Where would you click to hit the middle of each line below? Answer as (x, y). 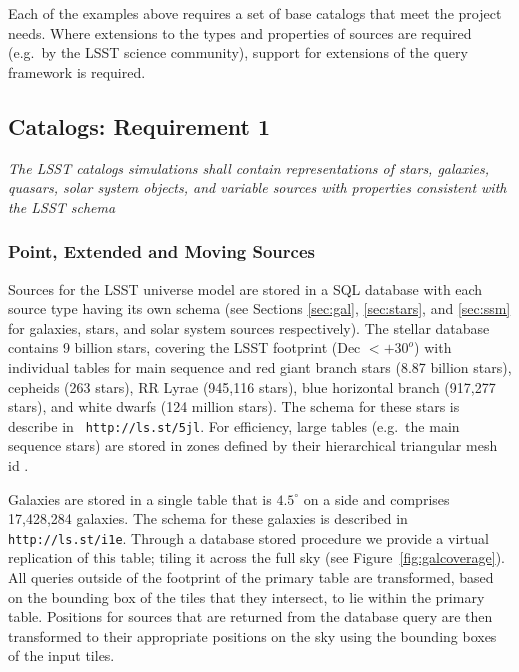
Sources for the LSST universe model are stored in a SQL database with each (245, 288)
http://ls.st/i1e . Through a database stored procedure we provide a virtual (248, 537)
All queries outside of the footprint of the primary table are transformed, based (251, 577)
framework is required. (77, 71)
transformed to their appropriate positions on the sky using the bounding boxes (252, 635)
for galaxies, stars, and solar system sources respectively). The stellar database (249, 327)
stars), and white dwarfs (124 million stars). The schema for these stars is (234, 406)
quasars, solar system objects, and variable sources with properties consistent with (257, 187)
